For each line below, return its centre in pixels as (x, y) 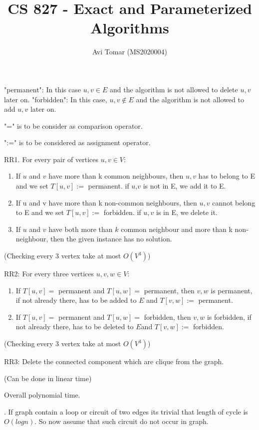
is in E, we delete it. (187, 212)
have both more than (81, 229)
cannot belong (234, 202)
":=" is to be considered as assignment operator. (77, 142)
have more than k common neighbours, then (116, 176)
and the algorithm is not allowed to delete (174, 89)
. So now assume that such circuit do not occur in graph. (122, 421)
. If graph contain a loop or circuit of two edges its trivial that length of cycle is (126, 411)
